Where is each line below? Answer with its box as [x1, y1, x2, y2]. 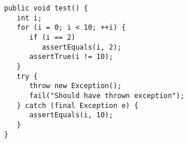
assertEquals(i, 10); [29, 111, 114, 120]
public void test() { [4, 4, 88, 12]
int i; [16, 13, 42, 22]
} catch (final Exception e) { [16, 101, 139, 110]
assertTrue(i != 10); [29, 53, 114, 61]
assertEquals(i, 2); [42, 43, 122, 51]
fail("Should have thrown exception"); [29, 91, 184, 100]
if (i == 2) [29, 33, 76, 41]
